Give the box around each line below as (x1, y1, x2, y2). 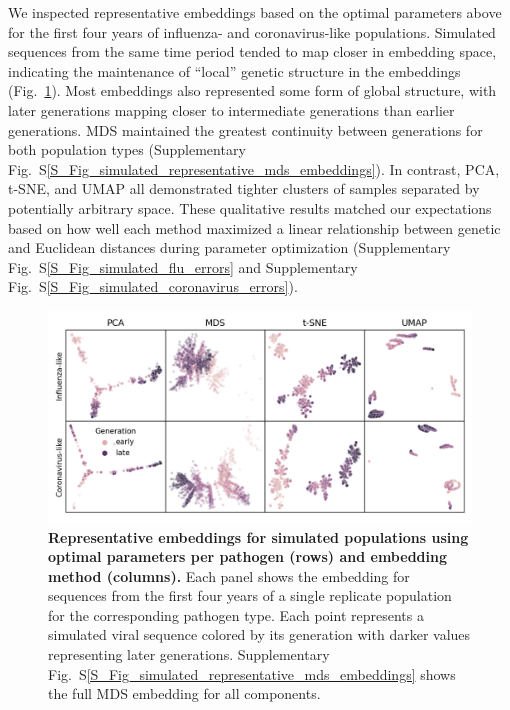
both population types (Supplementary (8, 139, 246, 160)
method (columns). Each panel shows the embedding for (48, 565, 410, 586)
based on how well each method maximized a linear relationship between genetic (8, 217, 501, 238)
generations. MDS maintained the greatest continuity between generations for (8, 119, 483, 140)
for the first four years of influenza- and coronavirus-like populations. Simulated (8, 21, 496, 42)
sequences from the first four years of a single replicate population (48, 585, 452, 606)
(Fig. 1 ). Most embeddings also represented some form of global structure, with (8, 80, 497, 101)
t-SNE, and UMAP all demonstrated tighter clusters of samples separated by (8, 178, 480, 199)
